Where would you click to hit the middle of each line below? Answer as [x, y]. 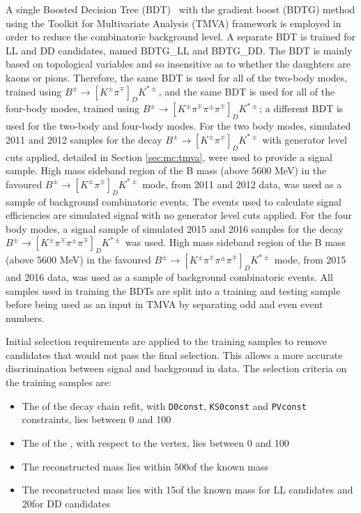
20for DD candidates [66, 503]
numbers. [25, 317]
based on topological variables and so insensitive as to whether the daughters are [178, 64]
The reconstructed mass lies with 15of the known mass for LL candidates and [187, 490]
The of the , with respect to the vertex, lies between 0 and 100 [155, 442]
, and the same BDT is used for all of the [247, 91]
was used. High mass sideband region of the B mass [236, 242]
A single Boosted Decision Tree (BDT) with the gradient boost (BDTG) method [180, 9]
